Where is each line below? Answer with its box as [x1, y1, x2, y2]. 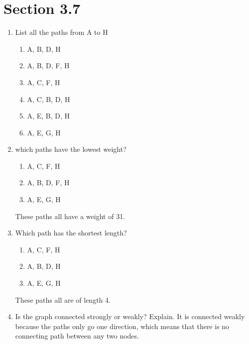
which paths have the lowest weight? [15, 144, 126, 154]
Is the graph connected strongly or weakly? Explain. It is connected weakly [15, 311, 245, 322]
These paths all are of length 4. [15, 294, 111, 305]
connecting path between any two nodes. [15, 331, 139, 341]
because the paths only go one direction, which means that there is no [15, 321, 230, 331]
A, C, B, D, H [27, 94, 70, 104]
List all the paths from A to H [15, 27, 108, 37]
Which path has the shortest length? [15, 228, 127, 238]
